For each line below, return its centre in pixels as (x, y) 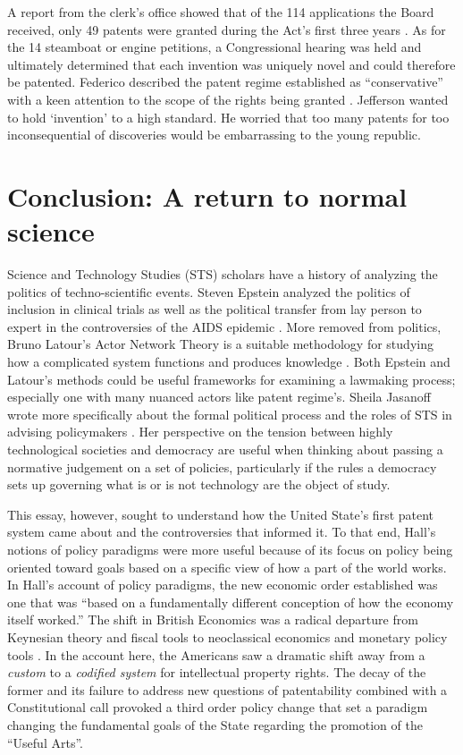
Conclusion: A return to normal (207, 195)
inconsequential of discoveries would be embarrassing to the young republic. (214, 135)
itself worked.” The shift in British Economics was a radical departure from (213, 619)
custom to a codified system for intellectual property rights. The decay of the (217, 672)
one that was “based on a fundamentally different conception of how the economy (231, 602)
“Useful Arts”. (45, 742)
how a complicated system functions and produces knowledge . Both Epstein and (229, 362)
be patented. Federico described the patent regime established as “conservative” (225, 82)
